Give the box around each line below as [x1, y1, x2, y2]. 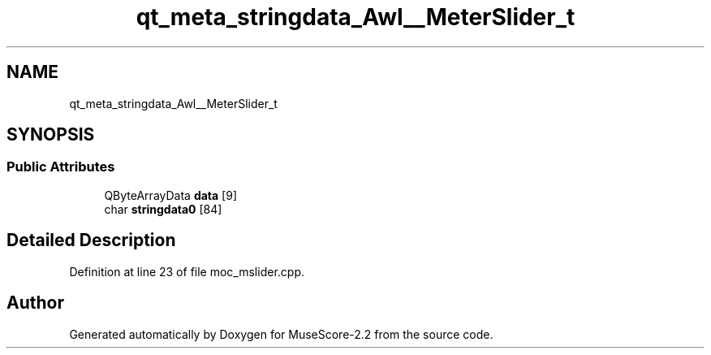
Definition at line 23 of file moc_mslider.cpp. [69, 264, 304, 279]
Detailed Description [6, 230, 176, 251]
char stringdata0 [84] [104, 201, 222, 216]
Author [6, 292, 64, 314]
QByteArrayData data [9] [104, 188, 238, 202]
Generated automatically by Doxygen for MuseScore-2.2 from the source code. [69, 327, 493, 341]
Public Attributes [6, 158, 115, 175]
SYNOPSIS [6, 124, 95, 145]
